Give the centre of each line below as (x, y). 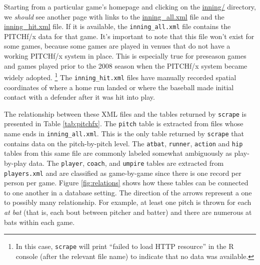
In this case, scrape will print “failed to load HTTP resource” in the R (125, 246)
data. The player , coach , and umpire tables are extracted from (126, 163)
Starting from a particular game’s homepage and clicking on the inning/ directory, (130, 7)
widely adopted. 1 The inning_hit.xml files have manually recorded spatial (120, 76)
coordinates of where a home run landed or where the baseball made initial (119, 87)
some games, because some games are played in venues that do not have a (117, 46)
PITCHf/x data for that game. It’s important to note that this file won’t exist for (129, 36)
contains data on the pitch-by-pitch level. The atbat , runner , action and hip (123, 143)
